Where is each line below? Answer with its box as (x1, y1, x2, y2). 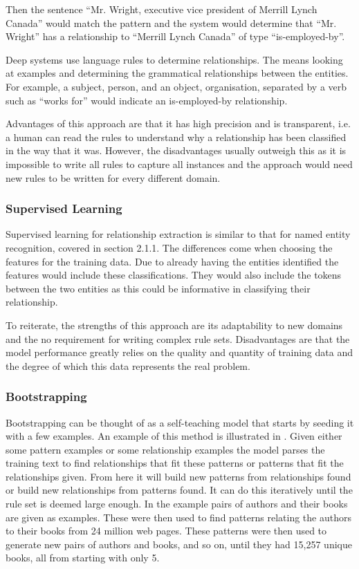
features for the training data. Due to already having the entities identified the (6, 254, 339, 268)
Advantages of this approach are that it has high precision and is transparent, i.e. (6, 116, 351, 131)
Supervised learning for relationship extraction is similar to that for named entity (6, 227, 351, 241)
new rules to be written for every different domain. (6, 170, 221, 185)
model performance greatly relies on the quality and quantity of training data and (6, 345, 353, 360)
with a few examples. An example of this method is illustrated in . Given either (6, 429, 342, 443)
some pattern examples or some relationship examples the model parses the (6, 442, 325, 456)
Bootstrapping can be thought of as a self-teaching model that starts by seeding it (6, 415, 354, 429)
